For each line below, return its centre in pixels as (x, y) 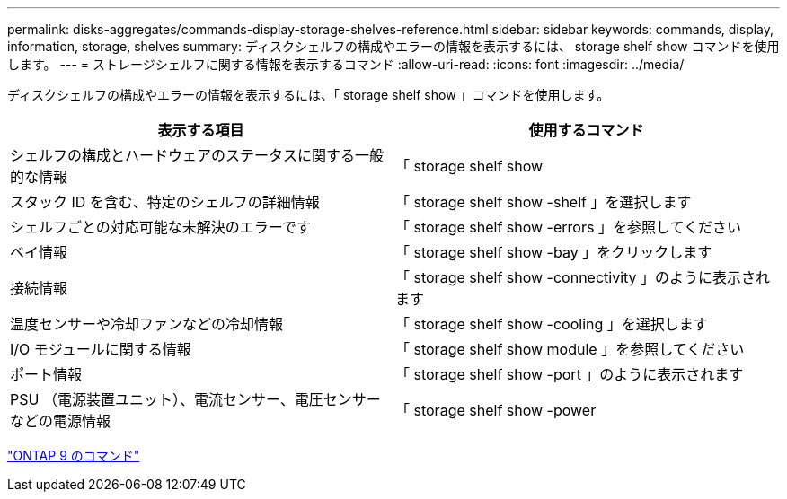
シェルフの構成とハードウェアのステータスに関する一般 (197, 155)
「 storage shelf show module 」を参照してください (570, 349)
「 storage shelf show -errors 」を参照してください (568, 227)
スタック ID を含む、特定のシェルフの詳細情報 (165, 202)
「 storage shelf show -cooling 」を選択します (552, 324)
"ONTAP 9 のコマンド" (74, 455)
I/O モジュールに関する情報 (101, 349)
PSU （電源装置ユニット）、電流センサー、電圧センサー (195, 399)
